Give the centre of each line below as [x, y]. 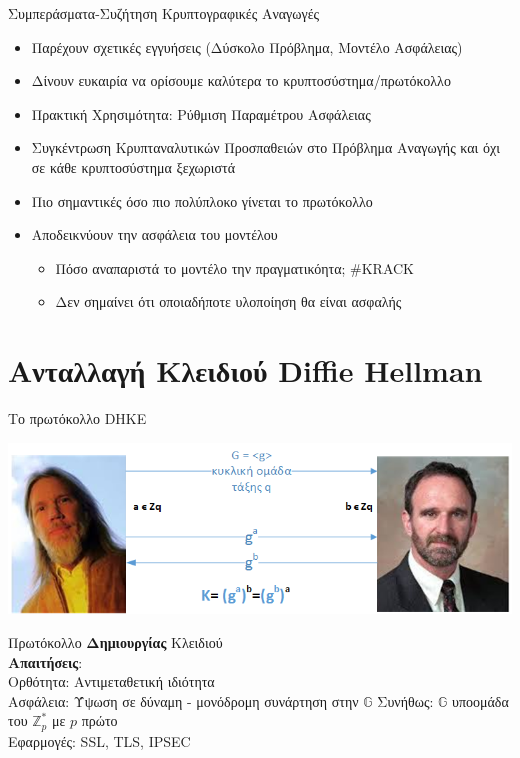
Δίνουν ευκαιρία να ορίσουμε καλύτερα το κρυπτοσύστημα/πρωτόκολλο [241, 80]
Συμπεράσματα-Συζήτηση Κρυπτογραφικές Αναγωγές [164, 13]
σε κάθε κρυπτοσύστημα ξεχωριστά [133, 166]
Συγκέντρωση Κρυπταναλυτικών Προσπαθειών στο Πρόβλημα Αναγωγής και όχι [266, 147]
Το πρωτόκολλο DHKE [77, 418]
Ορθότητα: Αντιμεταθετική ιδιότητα [111, 681]
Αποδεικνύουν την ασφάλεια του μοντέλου [154, 234]
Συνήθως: [405, 700]
